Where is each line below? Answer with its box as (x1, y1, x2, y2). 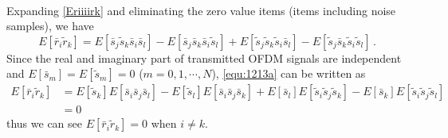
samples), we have (6, 17, 94, 34)
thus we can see (6, 115, 83, 132)
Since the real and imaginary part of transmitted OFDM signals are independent (6, 49, 402, 66)
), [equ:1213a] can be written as (211, 65, 366, 82)
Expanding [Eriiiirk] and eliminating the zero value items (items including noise (6, 2, 396, 18)
